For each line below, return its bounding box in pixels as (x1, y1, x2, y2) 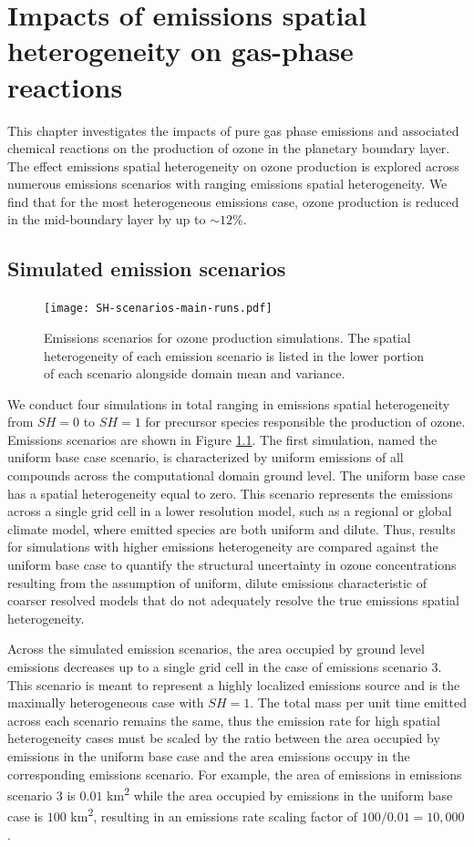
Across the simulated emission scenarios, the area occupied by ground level (7, 639, 425, 658)
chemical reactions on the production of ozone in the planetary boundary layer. (7, 139, 450, 158)
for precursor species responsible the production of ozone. (145, 412, 466, 431)
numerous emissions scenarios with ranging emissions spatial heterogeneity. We (7, 174, 448, 193)
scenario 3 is (7, 785, 76, 804)
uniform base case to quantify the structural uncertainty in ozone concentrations (7, 555, 457, 574)
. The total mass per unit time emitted (250, 693, 467, 712)
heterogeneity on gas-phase (7, 32, 354, 69)
